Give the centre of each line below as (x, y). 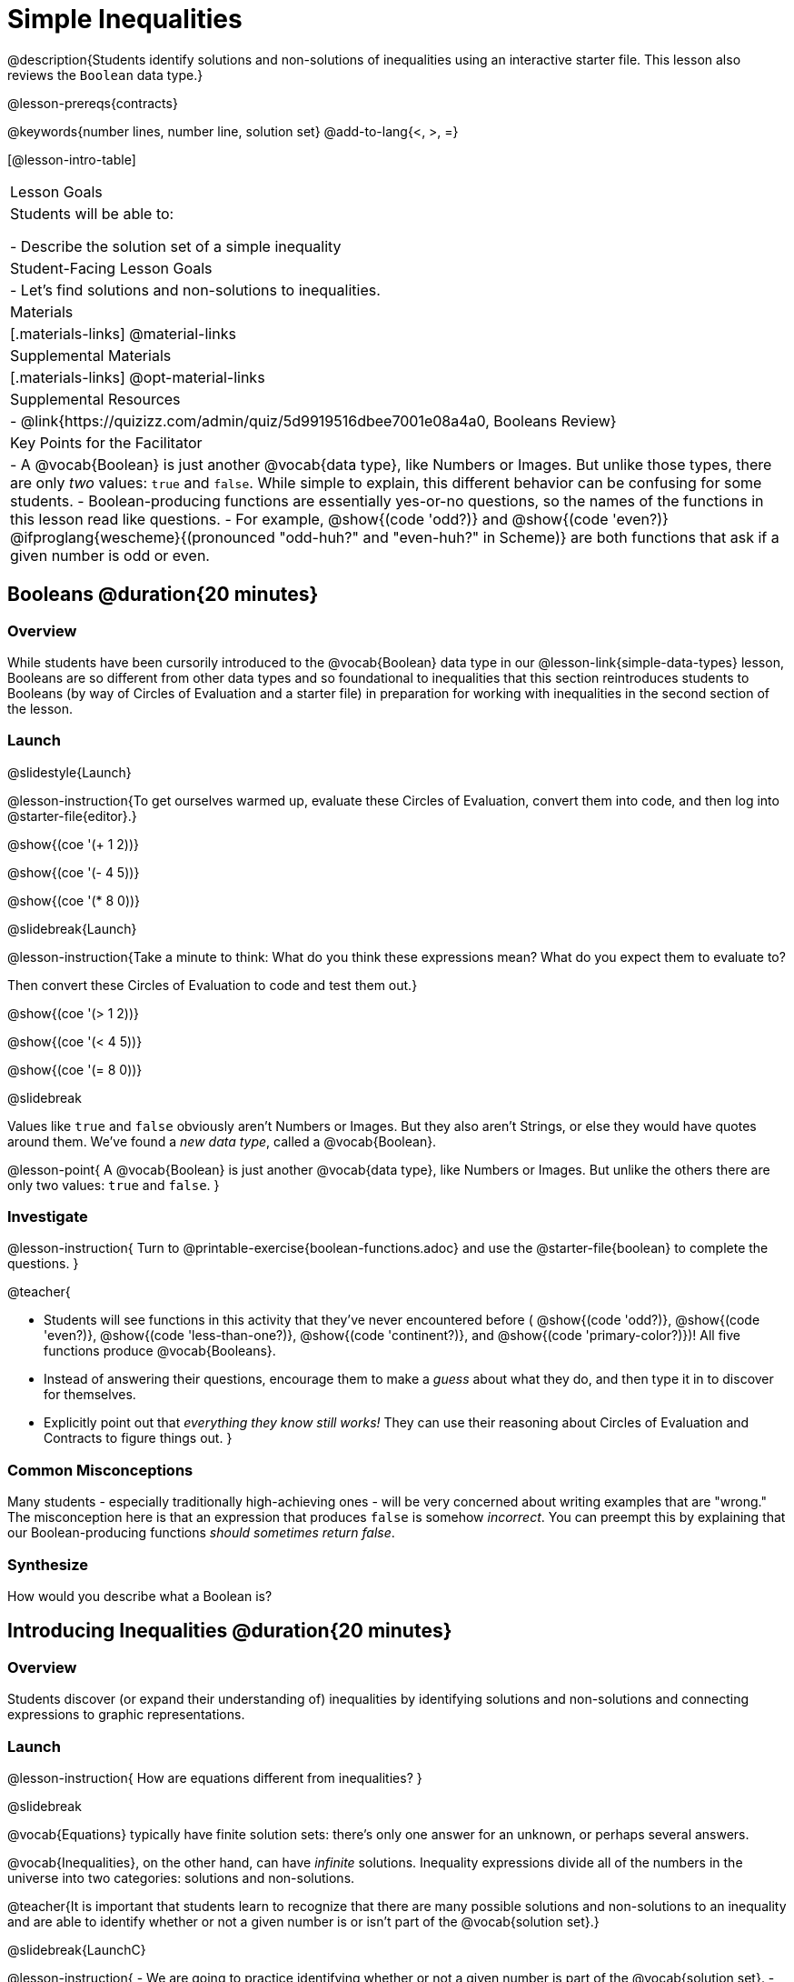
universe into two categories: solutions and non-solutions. (181, 1877)
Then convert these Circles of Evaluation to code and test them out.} (213, 985)
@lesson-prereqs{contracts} (93, 103)
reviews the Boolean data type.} (105, 75)
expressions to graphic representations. (126, 1715)
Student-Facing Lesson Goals (111, 268)
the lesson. (40, 708)
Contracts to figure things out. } (138, 1438)
